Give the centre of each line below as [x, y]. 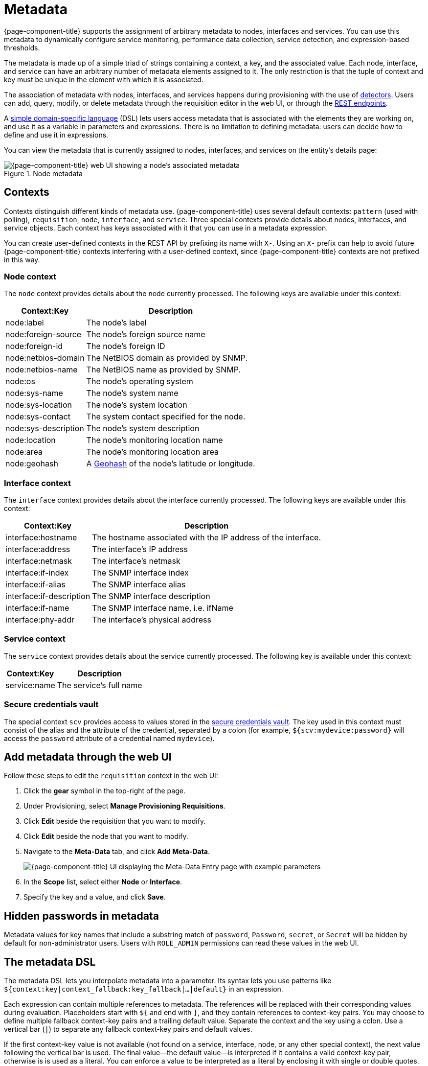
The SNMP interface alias [139, 585]
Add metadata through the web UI [88, 757]
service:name [30, 685]
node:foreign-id [34, 346]
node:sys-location [39, 405]
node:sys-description [45, 429]
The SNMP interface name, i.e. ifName [163, 608]
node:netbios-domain [45, 358]
